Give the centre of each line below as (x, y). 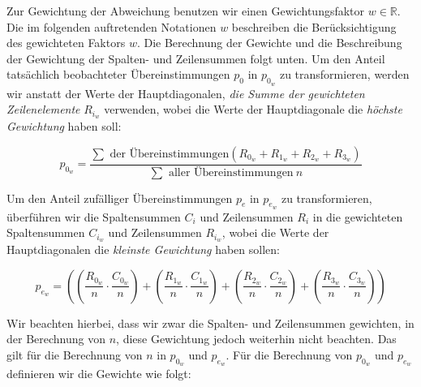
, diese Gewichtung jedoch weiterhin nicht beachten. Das (256, 339)
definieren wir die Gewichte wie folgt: (99, 374)
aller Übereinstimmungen (231, 172)
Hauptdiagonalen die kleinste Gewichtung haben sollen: (143, 249)
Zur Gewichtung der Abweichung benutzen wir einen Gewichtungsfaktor (186, 11)
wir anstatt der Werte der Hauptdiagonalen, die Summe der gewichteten (186, 93)
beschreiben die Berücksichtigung (314, 26)
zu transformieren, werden (344, 74)
